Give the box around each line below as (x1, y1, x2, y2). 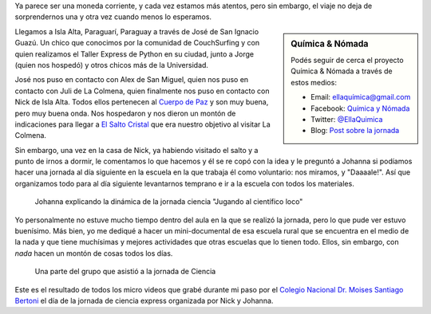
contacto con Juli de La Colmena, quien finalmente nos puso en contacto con (14, 86, 270, 96)
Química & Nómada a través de (291, 66, 393, 76)
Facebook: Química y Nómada (310, 104, 410, 113)
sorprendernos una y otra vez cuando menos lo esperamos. (14, 12, 212, 22)
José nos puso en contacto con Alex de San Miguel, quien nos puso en (14, 75, 249, 84)
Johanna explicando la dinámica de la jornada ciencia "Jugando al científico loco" (34, 197, 303, 206)
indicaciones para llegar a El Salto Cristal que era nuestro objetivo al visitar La (14, 120, 271, 129)
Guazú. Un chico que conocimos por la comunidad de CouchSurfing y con (14, 38, 259, 48)
